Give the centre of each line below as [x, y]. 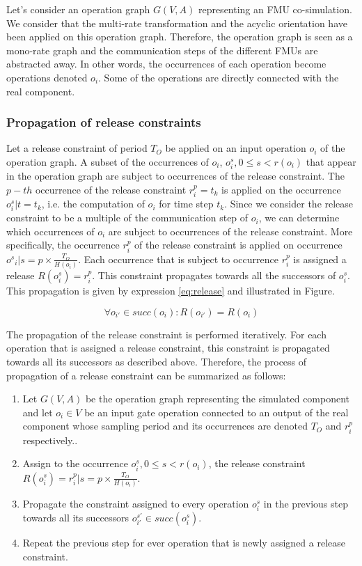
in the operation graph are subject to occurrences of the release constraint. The [175, 176]
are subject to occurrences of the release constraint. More [230, 231]
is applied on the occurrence [281, 189]
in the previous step [306, 503]
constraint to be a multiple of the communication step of [127, 218]
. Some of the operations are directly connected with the [219, 77]
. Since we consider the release [289, 204]
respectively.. [50, 440]
